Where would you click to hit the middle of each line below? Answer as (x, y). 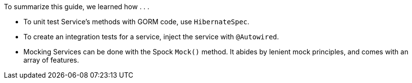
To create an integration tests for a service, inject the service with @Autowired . (151, 37)
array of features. (51, 60)
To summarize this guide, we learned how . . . (77, 7)
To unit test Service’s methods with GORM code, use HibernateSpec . (137, 22)
